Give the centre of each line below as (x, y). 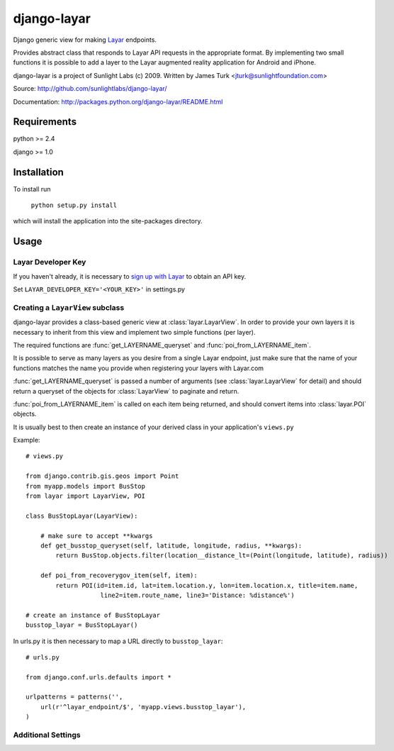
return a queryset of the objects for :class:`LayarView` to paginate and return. (126, 391)
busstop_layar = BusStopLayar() (82, 625)
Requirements (45, 122)
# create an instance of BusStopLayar (93, 615)
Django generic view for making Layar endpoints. (85, 40)
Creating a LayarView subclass (69, 307)
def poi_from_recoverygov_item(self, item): (119, 575)
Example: (27, 440)
